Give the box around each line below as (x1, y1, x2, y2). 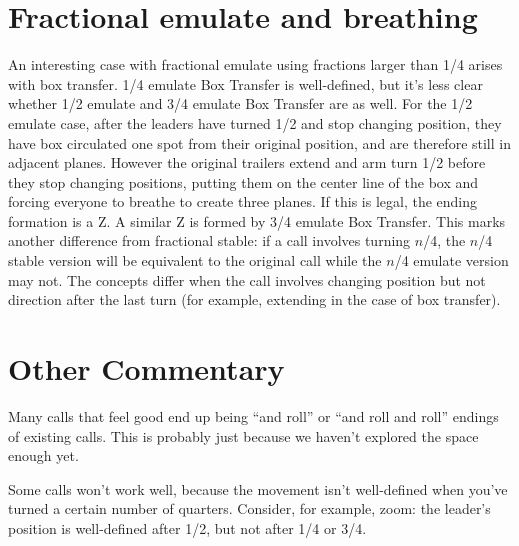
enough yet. (8, 445, 79, 466)
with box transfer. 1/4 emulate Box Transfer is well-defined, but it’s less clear (8, 73, 483, 94)
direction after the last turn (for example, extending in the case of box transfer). (8, 289, 501, 310)
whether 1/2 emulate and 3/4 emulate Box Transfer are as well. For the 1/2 (8, 93, 473, 114)
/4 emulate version (394, 250, 509, 271)
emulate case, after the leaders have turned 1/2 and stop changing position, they (8, 112, 502, 133)
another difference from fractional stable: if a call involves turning (8, 230, 411, 251)
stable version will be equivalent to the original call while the (8, 250, 382, 271)
